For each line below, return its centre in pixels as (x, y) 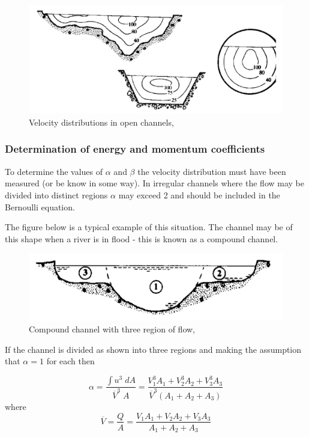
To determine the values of (54, 171)
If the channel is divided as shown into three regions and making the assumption (153, 349)
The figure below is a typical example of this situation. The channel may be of (149, 227)
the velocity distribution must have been (212, 171)
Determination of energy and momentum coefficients (135, 149)
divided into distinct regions (56, 194)
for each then (70, 361)
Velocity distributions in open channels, (101, 122)
